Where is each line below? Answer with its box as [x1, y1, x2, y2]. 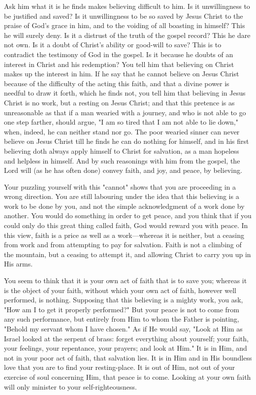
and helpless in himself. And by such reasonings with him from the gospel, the [4, 155, 240, 165]
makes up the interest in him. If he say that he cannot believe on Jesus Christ [4, 68, 239, 79]
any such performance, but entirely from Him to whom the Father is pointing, [4, 314, 239, 324]
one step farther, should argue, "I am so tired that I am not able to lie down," [4, 117, 238, 127]
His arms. [4, 259, 33, 269]
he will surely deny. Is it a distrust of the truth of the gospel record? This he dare [4, 30, 251, 40]
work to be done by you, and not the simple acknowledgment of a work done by [4, 200, 245, 211]
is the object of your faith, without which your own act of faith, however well [4, 285, 236, 295]
